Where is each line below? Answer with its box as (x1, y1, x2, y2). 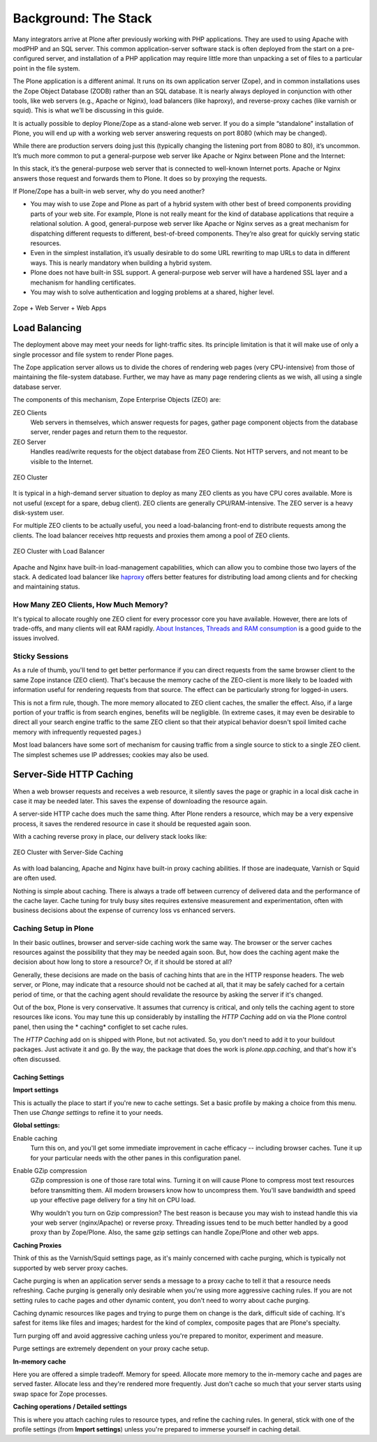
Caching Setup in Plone (13, 923, 94, 933)
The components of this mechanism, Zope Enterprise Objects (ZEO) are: (13, 396, 221, 404)
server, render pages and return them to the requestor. (30, 428, 188, 436)
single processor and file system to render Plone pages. (13, 350, 174, 359)
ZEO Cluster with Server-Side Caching (13, 848, 124, 856)
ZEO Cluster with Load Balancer (13, 547, 105, 556)
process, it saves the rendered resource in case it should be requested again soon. (13, 819, 251, 828)
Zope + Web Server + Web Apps (13, 304, 107, 312)
